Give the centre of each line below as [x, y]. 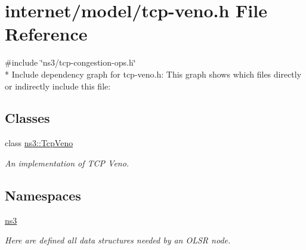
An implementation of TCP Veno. [67, 163]
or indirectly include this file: [58, 86]
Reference [46, 34]
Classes [27, 118]
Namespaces [43, 195]
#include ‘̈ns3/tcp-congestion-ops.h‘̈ [70, 62]
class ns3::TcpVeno [39, 143]
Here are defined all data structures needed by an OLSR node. [118, 240]
